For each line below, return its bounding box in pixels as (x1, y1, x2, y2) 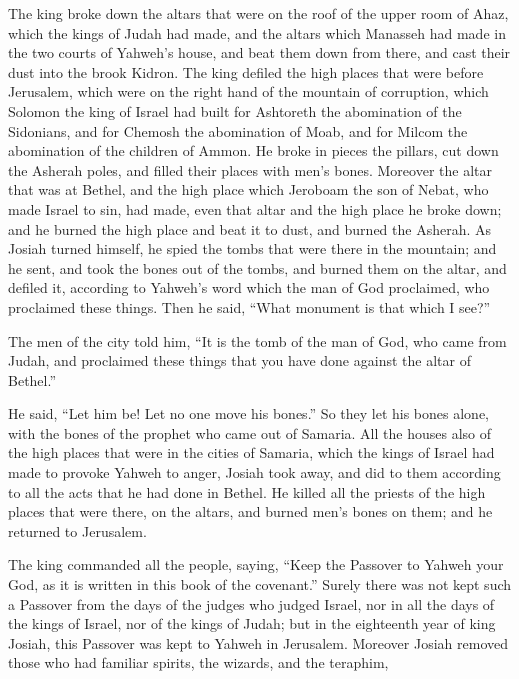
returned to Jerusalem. (8, 520, 147, 541)
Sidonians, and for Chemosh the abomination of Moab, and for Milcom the (8, 120, 468, 141)
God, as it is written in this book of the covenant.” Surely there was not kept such (8, 574, 512, 595)
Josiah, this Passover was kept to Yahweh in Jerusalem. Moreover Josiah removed (8, 632, 509, 653)
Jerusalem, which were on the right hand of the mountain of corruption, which (8, 81, 489, 102)
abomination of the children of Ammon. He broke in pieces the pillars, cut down (8, 140, 499, 161)
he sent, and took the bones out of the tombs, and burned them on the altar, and (8, 257, 507, 278)
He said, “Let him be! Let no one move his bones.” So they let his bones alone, (8, 403, 489, 424)
